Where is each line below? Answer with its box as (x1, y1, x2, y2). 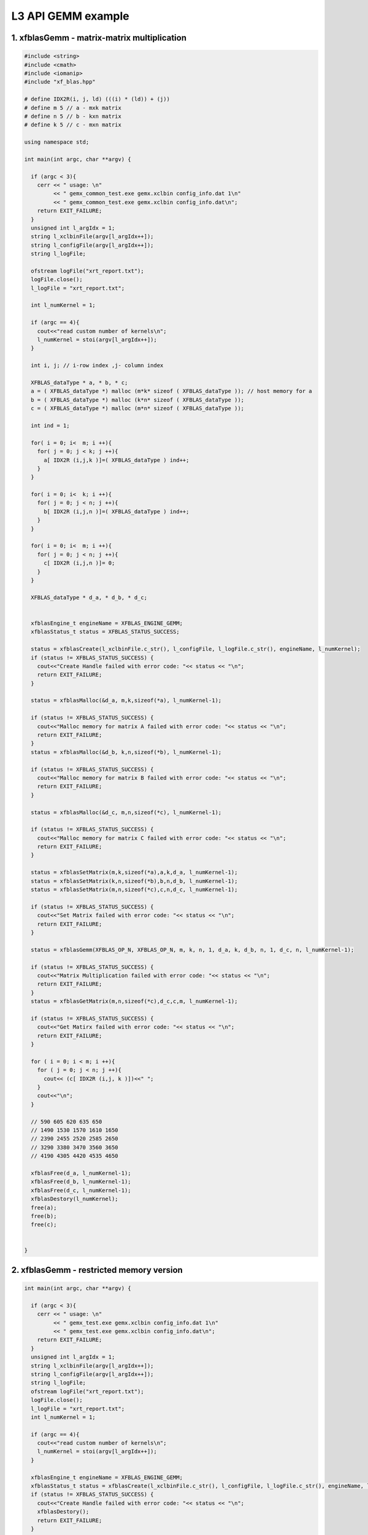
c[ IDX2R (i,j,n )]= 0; (44, 559, 115, 567)
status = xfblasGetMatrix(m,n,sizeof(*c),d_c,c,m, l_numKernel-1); (31, 998, 238, 1005)
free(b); (31, 1213, 57, 1219)
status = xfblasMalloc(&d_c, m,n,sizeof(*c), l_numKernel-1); (31, 809, 222, 816)
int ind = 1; (31, 422, 70, 429)
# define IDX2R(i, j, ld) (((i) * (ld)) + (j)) (24, 96, 170, 103)
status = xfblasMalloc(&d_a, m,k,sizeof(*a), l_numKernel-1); (31, 697, 222, 704)
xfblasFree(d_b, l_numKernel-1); (31, 1178, 131, 1185)
